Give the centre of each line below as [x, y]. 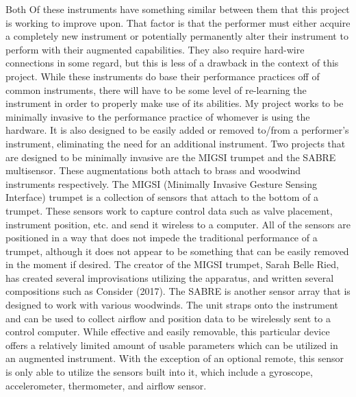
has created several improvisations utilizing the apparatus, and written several [170, 277]
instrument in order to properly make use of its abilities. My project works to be [175, 103]
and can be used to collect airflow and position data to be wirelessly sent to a [168, 318]
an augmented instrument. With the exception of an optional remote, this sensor [175, 358]
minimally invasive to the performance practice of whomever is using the [158, 116]
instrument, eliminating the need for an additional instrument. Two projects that [176, 143]
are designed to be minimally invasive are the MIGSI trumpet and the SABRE [171, 157]
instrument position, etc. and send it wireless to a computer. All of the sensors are [178, 224]
